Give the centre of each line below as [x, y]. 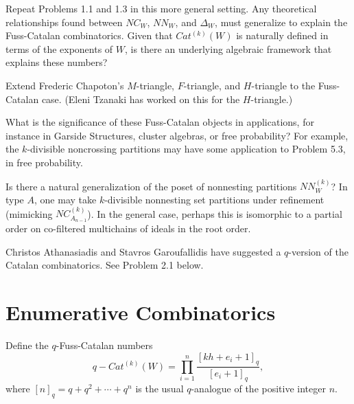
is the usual [160, 389]
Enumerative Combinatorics [141, 312]
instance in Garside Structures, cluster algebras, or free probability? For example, [177, 135]
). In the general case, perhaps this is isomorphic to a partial [215, 213]
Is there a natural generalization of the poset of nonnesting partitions [151, 186]
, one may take [66, 199]
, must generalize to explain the [281, 22]
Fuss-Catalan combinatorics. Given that [89, 35]
